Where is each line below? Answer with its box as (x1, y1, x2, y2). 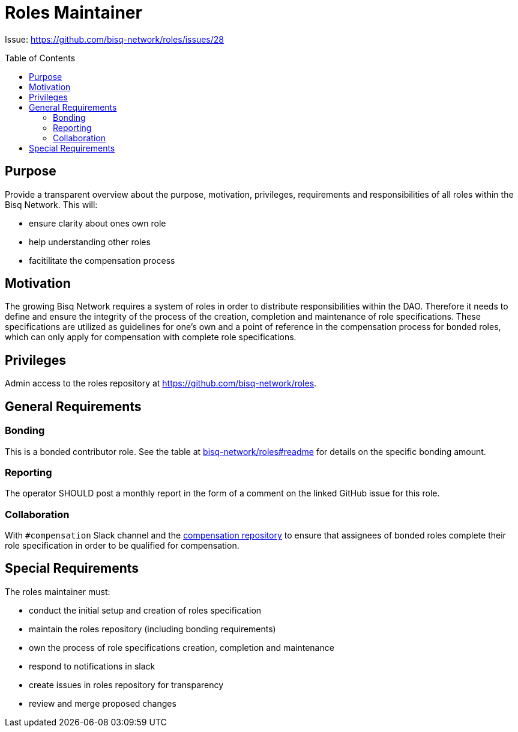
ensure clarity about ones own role (29, 218, 166, 228)
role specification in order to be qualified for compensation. (5, 540, 239, 551)
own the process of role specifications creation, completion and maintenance (29, 642, 334, 653)
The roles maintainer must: (5, 586, 110, 597)
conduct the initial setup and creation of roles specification (29, 605, 262, 615)
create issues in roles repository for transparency (29, 679, 224, 690)
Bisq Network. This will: (5, 199, 98, 210)
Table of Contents (5, 52, 76, 63)
